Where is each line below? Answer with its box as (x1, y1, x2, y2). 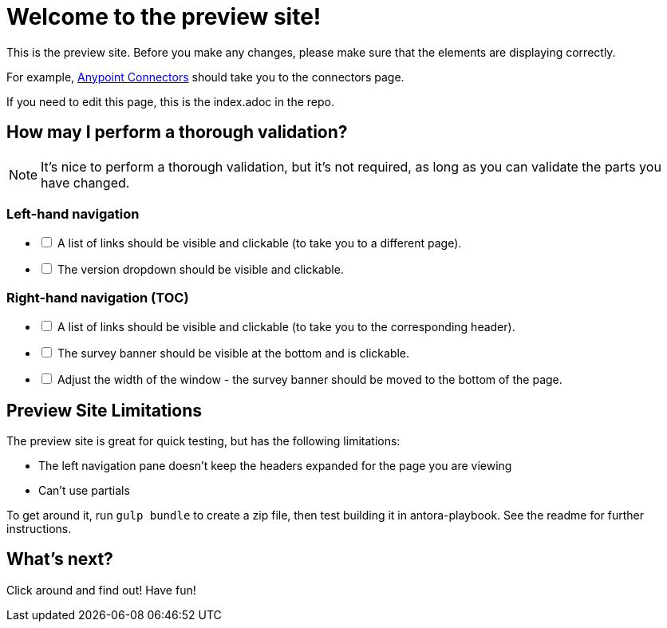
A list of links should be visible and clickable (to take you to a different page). (57, 236, 462, 251)
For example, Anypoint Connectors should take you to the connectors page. (6, 69, 405, 84)
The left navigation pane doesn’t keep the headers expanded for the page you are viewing (38, 458, 512, 472)
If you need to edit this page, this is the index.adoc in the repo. (6, 94, 335, 109)
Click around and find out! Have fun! (6, 583, 196, 597)
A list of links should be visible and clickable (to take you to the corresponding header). (57, 320, 515, 334)
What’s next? (6, 549, 113, 570)
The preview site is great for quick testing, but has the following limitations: (6, 433, 401, 448)
